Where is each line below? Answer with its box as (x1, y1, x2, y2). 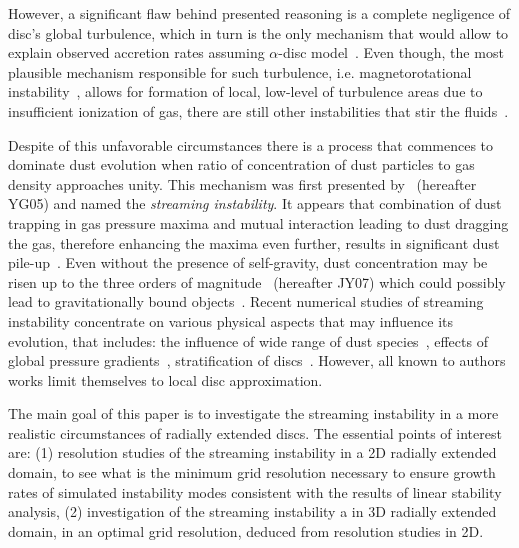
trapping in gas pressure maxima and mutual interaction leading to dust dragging (8, 212, 509, 233)
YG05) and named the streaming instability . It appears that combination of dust (8, 193, 502, 214)
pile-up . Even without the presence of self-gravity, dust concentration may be (8, 252, 488, 273)
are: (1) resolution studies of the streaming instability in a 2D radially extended (8, 442, 497, 463)
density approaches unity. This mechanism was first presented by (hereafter (8, 173, 477, 194)
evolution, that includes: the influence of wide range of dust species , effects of (8, 330, 488, 351)
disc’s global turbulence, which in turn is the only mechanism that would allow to (8, 22, 509, 43)
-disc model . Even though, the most (278, 42, 504, 63)
